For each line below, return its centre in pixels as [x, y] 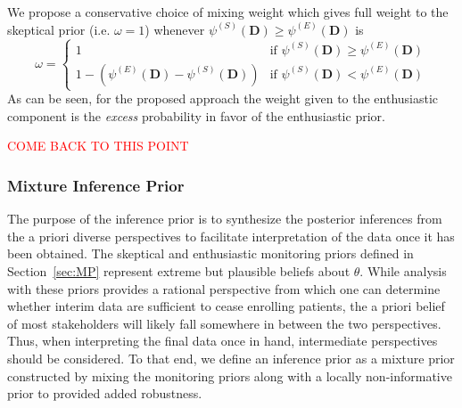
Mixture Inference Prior [96, 185]
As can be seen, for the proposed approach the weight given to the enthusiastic [223, 98]
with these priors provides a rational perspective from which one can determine [224, 288]
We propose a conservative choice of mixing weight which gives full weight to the [228, 12]
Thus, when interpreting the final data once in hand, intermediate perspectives [223, 341]
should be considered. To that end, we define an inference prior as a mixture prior [231, 358]
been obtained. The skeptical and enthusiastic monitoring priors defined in [210, 253]
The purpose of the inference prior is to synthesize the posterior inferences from [225, 219]
